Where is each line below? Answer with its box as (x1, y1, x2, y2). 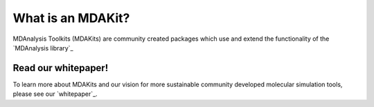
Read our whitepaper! (12, 62, 109, 74)
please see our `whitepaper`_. (12, 90, 98, 98)
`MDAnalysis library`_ (12, 43, 73, 52)
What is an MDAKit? (12, 10, 130, 26)
